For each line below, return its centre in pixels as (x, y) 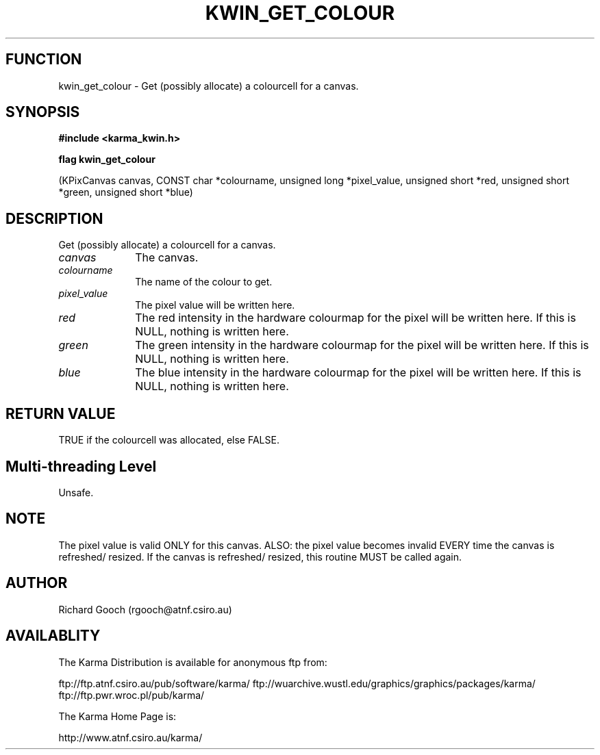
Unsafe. (76, 492)
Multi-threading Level (81, 466)
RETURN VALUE (61, 413)
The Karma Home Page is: (117, 716)
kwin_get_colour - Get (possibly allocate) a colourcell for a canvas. (209, 86)
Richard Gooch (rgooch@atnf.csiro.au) (145, 609)
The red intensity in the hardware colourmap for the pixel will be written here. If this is (355, 318)
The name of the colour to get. (204, 282)
